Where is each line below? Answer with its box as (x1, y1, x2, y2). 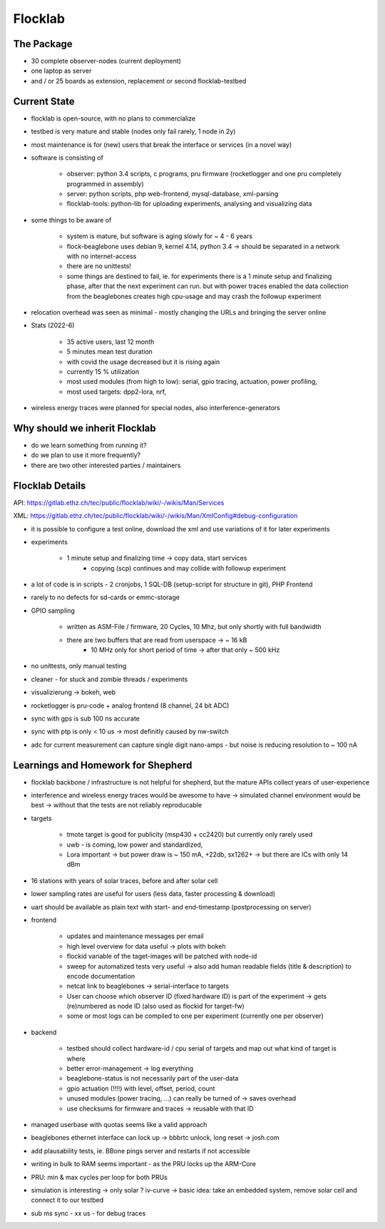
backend (31, 1028, 57, 1036)
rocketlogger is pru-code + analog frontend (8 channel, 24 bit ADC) (31, 701, 230, 710)
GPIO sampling (31, 606, 75, 615)
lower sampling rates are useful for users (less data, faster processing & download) (31, 889, 276, 898)
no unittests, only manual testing (31, 662, 127, 670)
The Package (13, 38, 73, 50)
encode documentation (66, 972, 135, 980)
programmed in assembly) (66, 179, 144, 188)
